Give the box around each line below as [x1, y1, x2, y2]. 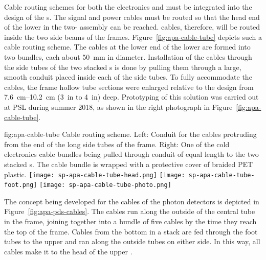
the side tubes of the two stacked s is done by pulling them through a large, [4, 61, 241, 72]
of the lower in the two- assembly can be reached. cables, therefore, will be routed [4, 21, 260, 32]
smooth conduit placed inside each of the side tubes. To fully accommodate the [4, 72, 252, 82]
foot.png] [4, 181, 37, 189]
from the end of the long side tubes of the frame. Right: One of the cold [4, 138, 230, 149]
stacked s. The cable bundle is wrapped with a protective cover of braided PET [4, 158, 253, 169]
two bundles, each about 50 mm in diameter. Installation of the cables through [4, 51, 252, 62]
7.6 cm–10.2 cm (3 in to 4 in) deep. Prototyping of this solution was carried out [4, 91, 259, 102]
